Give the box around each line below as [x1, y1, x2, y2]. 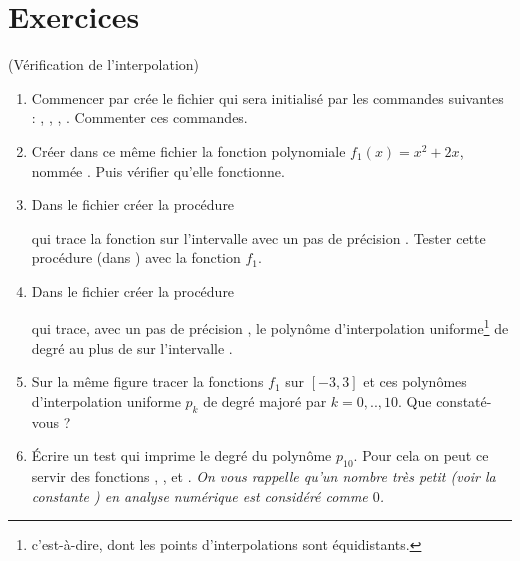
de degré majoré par [203, 390, 327, 411]
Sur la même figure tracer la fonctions [31, 371, 264, 392]
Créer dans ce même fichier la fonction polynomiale [31, 140, 346, 161]
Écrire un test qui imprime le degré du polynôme [31, 445, 332, 466]
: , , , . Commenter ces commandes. [31, 107, 248, 128]
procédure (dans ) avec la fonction [31, 247, 241, 268]
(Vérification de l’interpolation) [8, 54, 200, 75]
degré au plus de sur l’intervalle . [31, 337, 233, 358]
